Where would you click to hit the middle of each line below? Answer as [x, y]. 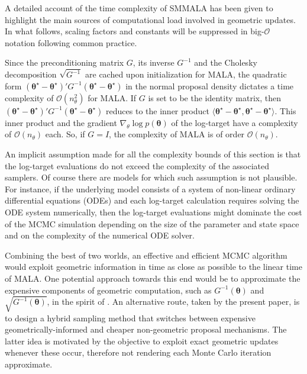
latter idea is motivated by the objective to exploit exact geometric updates [142, 341]
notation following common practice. [71, 42]
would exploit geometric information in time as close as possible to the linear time [153, 267]
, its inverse [153, 62]
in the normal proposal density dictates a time [210, 86]
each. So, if [65, 134]
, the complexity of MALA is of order [177, 134]
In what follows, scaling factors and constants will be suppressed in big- [135, 31]
